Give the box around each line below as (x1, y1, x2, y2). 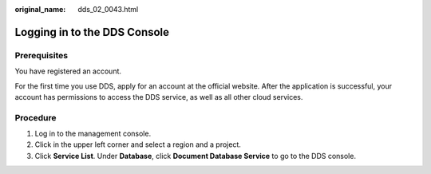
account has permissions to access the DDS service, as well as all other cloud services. (14, 92, 303, 101)
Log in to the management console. (34, 129, 152, 139)
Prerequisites (14, 49, 68, 61)
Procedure (14, 112, 57, 123)
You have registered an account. (14, 66, 122, 76)
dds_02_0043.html (77, 5, 139, 14)
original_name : (14, 5, 66, 14)
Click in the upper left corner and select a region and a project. (34, 140, 241, 149)
